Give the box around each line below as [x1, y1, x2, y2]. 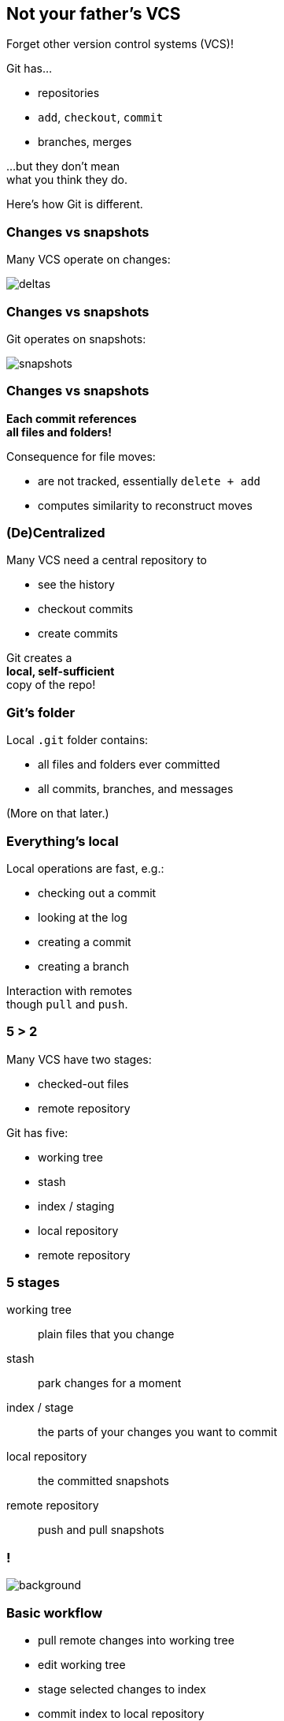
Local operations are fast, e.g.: [6, 861, 164, 875]
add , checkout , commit [38, 110, 164, 125]
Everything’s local [6, 832, 119, 849]
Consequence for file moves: [6, 449, 156, 463]
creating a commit [38, 934, 131, 948]
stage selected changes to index [38, 1682, 206, 1696]
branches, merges [38, 135, 132, 149]
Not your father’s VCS [6, 4, 181, 24]
